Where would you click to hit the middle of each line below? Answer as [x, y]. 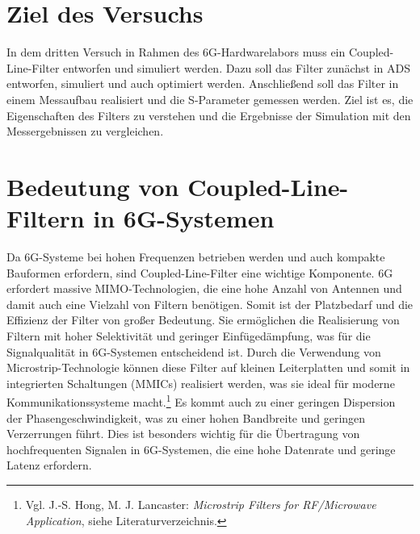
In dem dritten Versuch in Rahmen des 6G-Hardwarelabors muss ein [176, 52]
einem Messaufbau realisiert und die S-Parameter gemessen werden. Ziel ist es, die [210, 99]
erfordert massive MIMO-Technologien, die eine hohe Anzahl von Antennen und [204, 288]
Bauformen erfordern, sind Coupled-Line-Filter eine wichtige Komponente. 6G [200, 272]
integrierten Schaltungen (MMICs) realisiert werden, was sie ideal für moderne [201, 383]
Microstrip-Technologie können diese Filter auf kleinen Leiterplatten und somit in [208, 367]
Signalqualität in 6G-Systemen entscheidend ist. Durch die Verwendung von [194, 351]
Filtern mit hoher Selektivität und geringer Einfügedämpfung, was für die [189, 335]
